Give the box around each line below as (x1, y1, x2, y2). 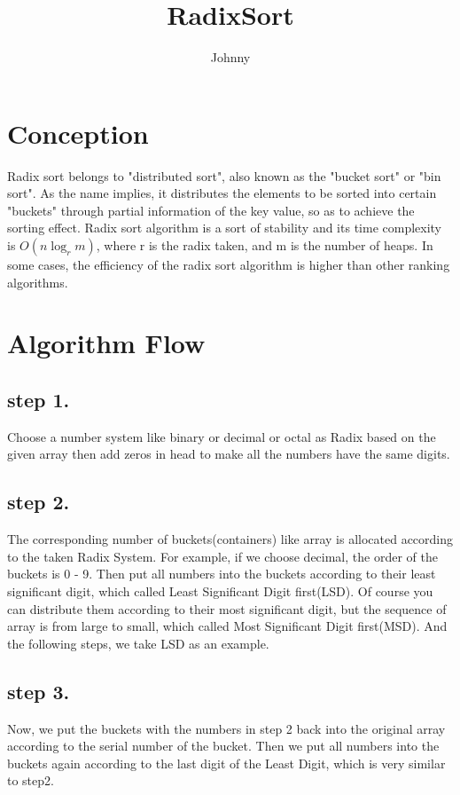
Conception (7, 114, 149, 151)
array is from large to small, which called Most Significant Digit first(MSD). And (7, 617, 448, 635)
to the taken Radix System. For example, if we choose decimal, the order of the (7, 547, 438, 565)
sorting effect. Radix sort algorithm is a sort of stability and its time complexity (7, 218, 442, 237)
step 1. (7, 385, 70, 413)
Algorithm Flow (7, 325, 206, 361)
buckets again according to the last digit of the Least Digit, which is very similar (7, 753, 446, 772)
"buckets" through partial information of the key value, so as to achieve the (7, 201, 415, 219)
